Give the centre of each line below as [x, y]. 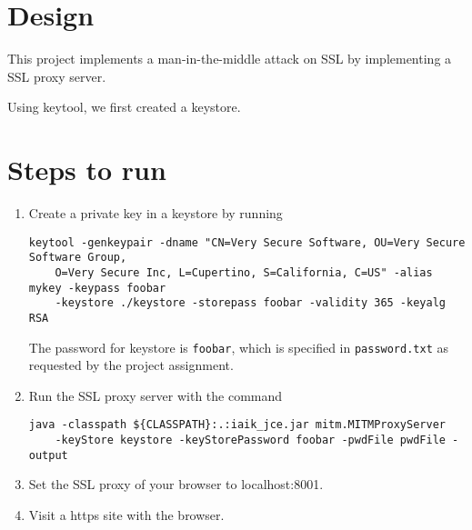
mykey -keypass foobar [97, 288]
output [48, 455]
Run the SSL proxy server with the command [156, 395]
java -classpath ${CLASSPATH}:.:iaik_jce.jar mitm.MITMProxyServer [237, 425]
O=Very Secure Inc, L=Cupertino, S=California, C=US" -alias [244, 272]
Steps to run [87, 170]
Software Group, [78, 258]
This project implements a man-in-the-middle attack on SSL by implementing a [230, 59]
